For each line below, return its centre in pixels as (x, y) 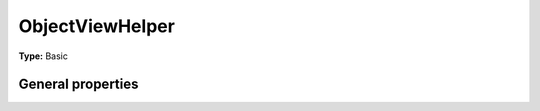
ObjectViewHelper (96, 26)
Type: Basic (43, 56)
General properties (78, 84)
